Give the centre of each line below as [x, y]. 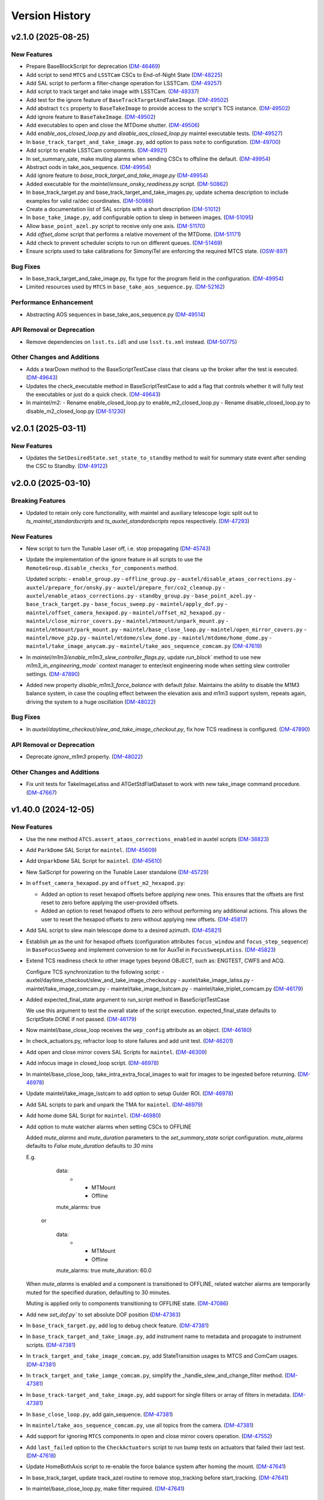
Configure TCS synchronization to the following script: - [95, 971]
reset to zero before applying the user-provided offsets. [110, 902]
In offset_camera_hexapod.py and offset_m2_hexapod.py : [106, 883]
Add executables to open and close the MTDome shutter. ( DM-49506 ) [113, 125]
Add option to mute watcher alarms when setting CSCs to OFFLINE [109, 1126]
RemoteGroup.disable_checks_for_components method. [102, 568]
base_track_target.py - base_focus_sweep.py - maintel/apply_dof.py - [127, 604]
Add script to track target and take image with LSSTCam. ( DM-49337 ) [112, 91]
